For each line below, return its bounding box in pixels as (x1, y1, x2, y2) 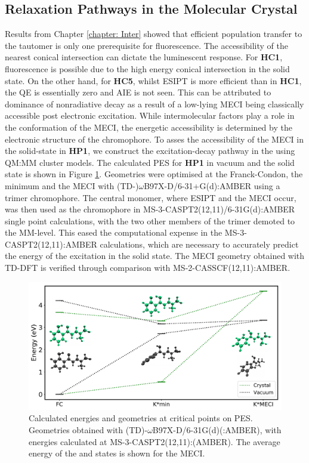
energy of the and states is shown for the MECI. (29, 447, 205, 459)
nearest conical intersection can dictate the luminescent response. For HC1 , (5, 51, 283, 63)
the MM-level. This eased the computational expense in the (5, 226, 223, 239)
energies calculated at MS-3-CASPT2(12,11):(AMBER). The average (29, 435, 280, 447)
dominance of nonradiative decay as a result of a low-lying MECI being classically (5, 97, 304, 110)
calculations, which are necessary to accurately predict (100, 237, 299, 250)
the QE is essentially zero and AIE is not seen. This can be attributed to (5, 86, 271, 98)
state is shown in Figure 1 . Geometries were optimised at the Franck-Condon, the (5, 168, 303, 180)
